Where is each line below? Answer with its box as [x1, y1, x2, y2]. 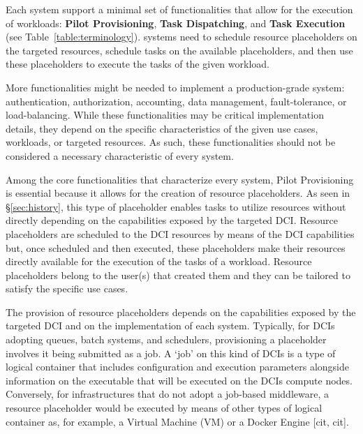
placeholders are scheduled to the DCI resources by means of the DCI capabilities [6, 226, 355, 241]
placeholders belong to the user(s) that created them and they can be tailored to [6, 267, 350, 282]
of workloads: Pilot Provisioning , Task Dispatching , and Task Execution [6, 15, 346, 30]
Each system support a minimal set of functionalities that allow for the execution [6, 2, 353, 16]
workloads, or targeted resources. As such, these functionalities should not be [6, 135, 336, 149]
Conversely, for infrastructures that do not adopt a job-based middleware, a [6, 387, 329, 401]
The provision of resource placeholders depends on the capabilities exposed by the [6, 304, 356, 319]
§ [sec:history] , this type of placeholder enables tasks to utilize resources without [6, 199, 346, 214]
